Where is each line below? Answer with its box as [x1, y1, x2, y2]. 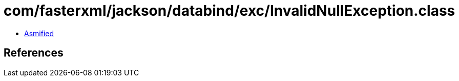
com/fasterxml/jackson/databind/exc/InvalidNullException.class [4, 2, 455, 19]
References [4, 46, 64, 60]
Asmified [24, 29, 54, 38]
